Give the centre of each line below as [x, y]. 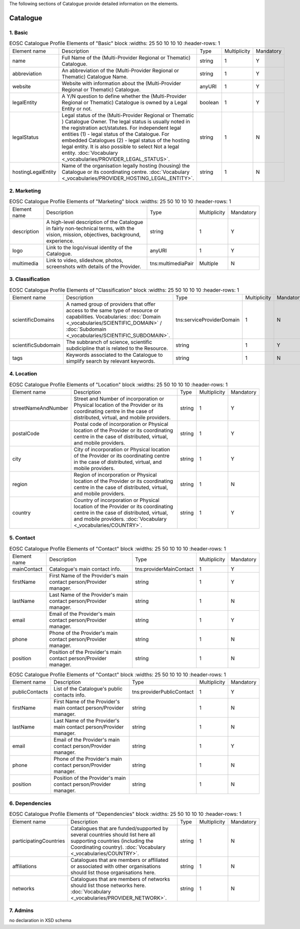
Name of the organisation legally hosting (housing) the [126, 165]
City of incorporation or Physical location [122, 449]
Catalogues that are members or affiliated [119, 860]
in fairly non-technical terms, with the [90, 228]
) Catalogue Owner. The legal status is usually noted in [126, 121]
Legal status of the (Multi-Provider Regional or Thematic [128, 115]
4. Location [23, 374]
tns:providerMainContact [164, 569]
